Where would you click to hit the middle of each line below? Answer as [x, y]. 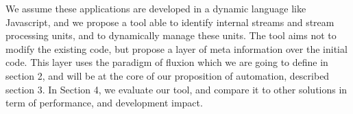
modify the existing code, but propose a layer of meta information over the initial [176, 48]
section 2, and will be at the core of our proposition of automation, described [168, 75]
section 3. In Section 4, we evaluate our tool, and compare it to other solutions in [176, 89]
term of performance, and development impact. [104, 103]
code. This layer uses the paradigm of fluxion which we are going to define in [167, 62]
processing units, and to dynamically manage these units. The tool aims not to [171, 35]
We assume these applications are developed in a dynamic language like [156, 8]
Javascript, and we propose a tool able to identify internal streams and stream [170, 22]
